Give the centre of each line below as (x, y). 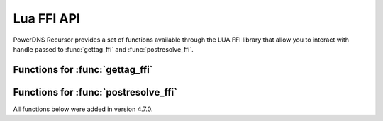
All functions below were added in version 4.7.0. (83, 109)
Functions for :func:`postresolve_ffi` (95, 92)
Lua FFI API (47, 18)
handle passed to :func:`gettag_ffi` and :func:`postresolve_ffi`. (104, 49)
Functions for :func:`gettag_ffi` (83, 70)
